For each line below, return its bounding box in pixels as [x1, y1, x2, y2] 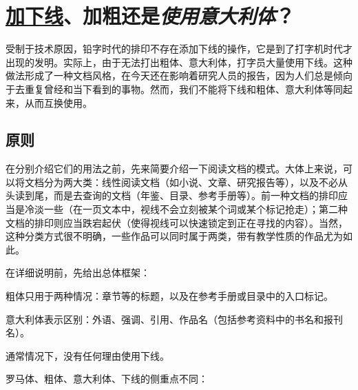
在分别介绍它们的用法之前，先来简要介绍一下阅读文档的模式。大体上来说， [6, 161, 343, 176]
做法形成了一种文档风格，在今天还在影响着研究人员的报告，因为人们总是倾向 [6, 68, 352, 83]
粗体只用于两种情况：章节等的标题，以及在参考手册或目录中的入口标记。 [6, 289, 333, 303]
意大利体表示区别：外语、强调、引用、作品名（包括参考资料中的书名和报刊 [6, 311, 343, 326]
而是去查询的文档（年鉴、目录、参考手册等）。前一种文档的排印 [53, 188, 338, 203]
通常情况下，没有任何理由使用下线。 [6, 348, 169, 362]
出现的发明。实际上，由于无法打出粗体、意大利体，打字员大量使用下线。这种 [6, 54, 352, 69]
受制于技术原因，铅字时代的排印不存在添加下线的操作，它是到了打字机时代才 [6, 41, 352, 56]
